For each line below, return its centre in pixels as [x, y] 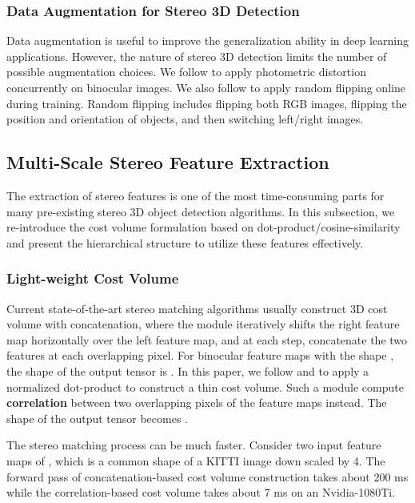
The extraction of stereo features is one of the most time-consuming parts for [196, 195]
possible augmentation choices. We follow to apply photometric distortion [186, 72]
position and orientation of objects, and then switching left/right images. [185, 119]
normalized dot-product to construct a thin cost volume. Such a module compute [205, 386]
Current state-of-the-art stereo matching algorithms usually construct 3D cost [197, 308]
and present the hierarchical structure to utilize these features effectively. [185, 242]
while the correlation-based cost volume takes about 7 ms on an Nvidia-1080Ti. [201, 492]
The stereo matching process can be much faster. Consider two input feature [194, 445]
